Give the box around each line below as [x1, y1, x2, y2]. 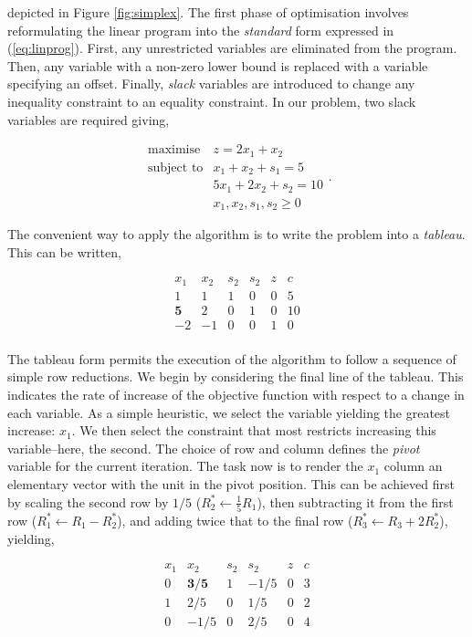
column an [383, 456, 443, 475]
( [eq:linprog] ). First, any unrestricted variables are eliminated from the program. [7, 38, 457, 57]
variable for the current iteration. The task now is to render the [7, 456, 363, 475]
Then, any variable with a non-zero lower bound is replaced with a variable [7, 56, 428, 75]
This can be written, [7, 242, 121, 261]
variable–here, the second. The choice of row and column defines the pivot [7, 438, 420, 457]
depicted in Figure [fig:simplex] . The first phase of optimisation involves [7, 3, 409, 21]
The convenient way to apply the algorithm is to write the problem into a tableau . [7, 225, 466, 244]
